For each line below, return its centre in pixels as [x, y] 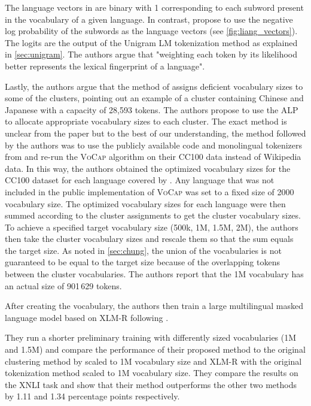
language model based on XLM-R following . [87, 317]
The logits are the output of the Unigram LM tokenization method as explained [151, 42]
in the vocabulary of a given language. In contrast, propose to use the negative [149, 19]
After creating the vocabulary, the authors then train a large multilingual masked [154, 306]
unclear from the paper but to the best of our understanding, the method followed [155, 133]
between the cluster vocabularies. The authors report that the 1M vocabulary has [154, 274]
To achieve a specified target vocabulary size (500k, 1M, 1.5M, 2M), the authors [152, 227]
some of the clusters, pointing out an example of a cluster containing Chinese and [154, 98]
